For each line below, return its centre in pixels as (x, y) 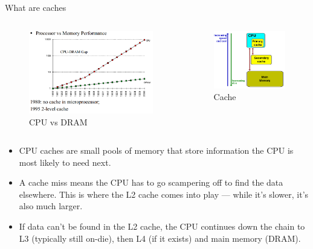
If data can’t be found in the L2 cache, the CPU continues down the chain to (162, 226)
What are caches (36, 7)
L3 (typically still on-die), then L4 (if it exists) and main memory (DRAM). (160, 238)
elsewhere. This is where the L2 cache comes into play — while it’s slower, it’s (164, 194)
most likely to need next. (65, 162)
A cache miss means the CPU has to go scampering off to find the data (151, 182)
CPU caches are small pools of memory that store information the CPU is (156, 150)
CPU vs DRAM (58, 121)
